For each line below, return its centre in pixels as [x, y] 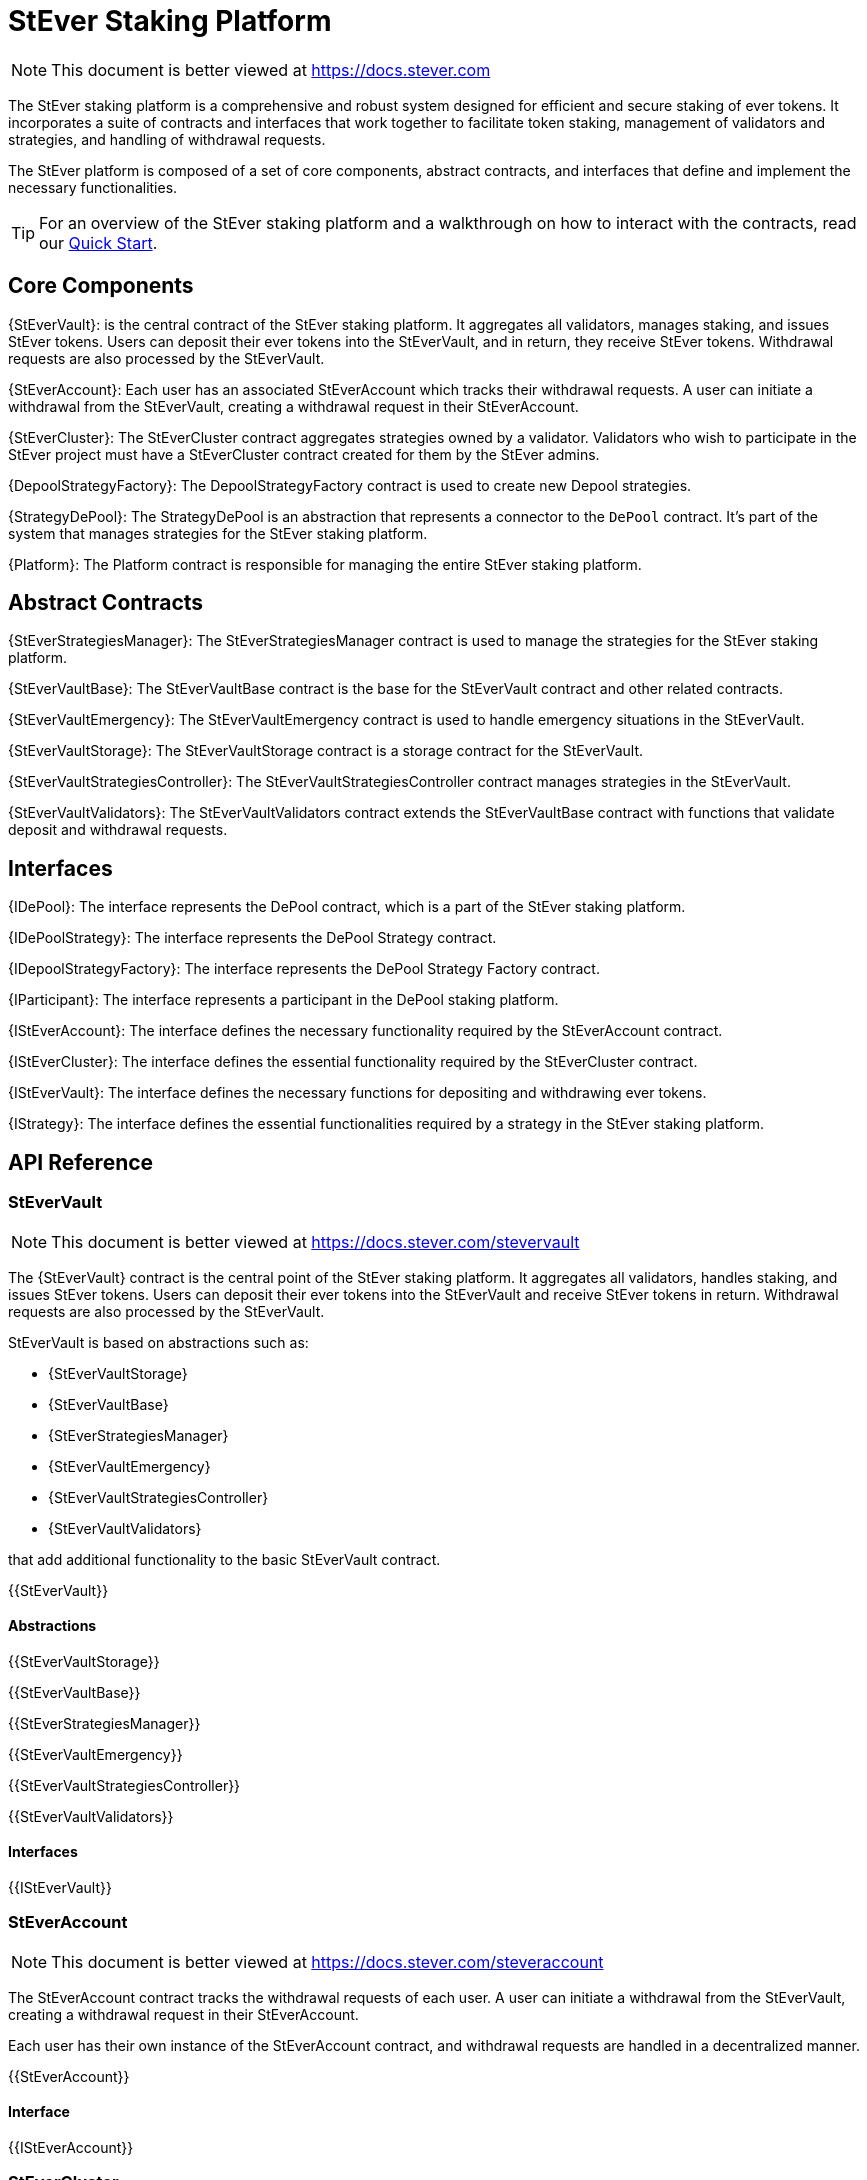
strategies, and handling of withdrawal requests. [167, 139]
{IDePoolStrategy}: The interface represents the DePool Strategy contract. [252, 938]
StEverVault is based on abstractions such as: [158, 1342]
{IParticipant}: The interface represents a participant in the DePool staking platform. [283, 1000]
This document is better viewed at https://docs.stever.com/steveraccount [327, 1961]
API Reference [81, 1162]
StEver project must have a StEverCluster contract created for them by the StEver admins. [304, 454]
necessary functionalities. [93, 187]
